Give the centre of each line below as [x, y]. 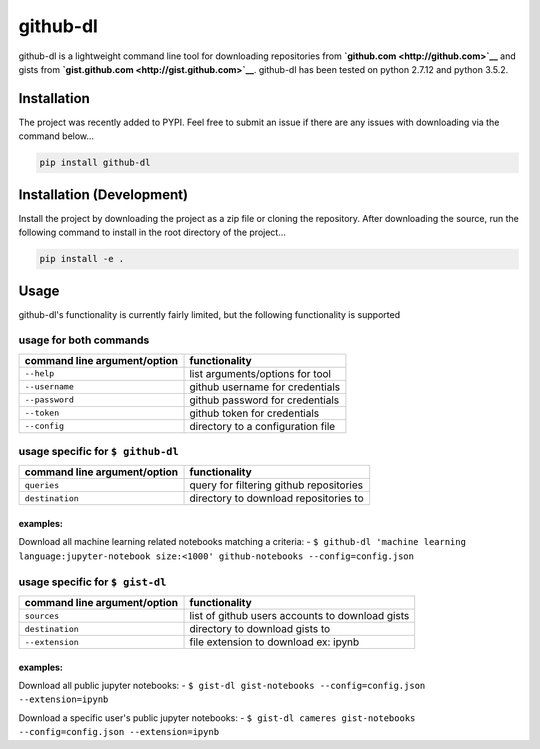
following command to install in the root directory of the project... [152, 232]
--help [39, 373]
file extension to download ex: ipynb [274, 642]
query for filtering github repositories [276, 485]
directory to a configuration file [262, 426]
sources [42, 615]
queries [42, 485]
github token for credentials [254, 413]
